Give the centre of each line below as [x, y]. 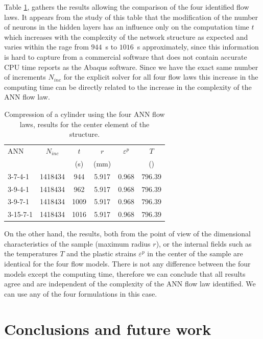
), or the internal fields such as [204, 243]
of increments [25, 77]
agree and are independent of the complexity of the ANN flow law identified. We [130, 284]
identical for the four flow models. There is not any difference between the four [127, 264]
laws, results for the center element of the [85, 124]
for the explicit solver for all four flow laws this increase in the [161, 77]
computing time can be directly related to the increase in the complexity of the [128, 87]
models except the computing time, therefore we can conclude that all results [125, 273]
